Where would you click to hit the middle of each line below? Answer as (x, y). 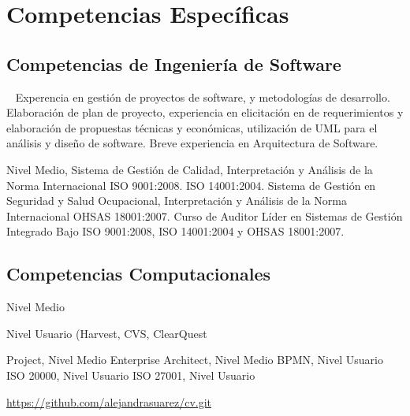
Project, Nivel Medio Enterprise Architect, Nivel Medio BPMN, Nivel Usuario (195, 360)
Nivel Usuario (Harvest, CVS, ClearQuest (107, 333)
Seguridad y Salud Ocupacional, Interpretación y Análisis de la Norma (177, 201)
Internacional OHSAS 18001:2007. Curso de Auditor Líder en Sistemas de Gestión (205, 215)
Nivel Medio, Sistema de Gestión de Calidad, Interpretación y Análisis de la (190, 169)
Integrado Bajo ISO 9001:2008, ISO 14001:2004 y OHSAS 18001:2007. (175, 231)
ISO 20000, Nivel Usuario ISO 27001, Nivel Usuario (131, 375)
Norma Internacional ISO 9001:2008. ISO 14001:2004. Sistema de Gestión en (191, 185)
